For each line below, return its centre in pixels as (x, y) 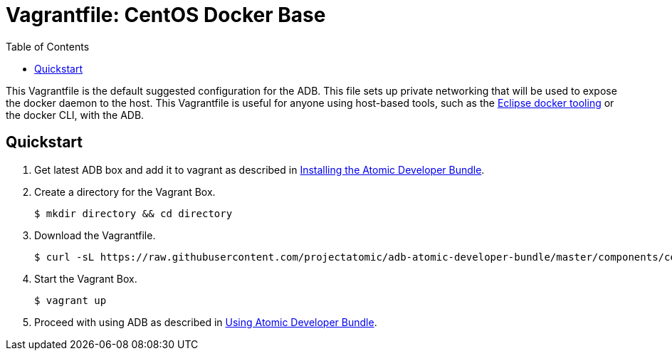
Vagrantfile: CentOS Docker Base (166, 15)
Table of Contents (48, 46)
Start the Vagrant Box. (86, 278)
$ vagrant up (70, 300)
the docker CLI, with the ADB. (75, 115)
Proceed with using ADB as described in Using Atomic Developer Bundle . (206, 322)
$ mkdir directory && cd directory (133, 213)
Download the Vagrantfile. (95, 235)
